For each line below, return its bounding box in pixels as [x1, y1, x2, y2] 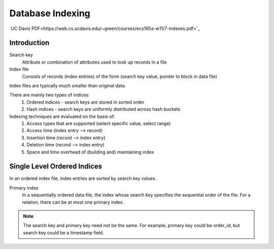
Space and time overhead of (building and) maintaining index [26, 149, 154, 155]
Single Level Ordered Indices [9, 162, 102, 171]
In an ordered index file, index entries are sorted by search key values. [9, 175, 157, 181]
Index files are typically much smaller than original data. [9, 83, 126, 89]
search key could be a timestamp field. [23, 229, 104, 236]
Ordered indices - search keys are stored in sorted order [26, 99, 145, 105]
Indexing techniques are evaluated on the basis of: [9, 113, 115, 119]
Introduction [9, 39, 50, 47]
